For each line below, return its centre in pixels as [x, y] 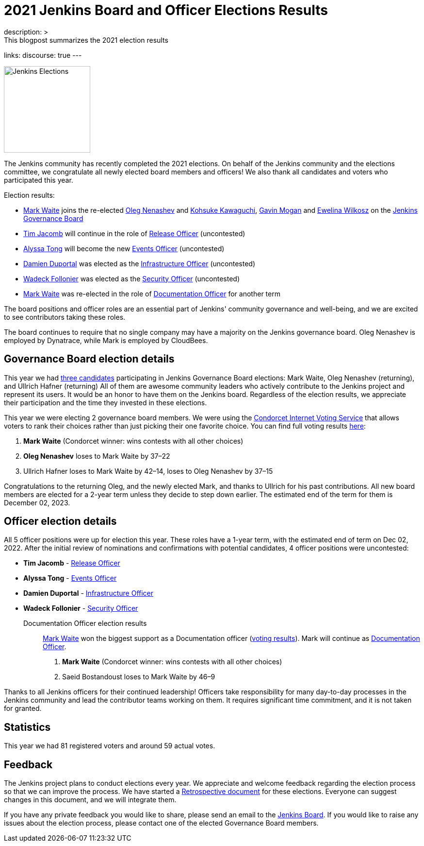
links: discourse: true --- [43, 55]
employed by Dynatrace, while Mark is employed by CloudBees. [106, 340]
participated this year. [39, 180]
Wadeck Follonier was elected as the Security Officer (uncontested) [132, 278]
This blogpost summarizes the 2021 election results [86, 40]
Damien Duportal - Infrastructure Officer [89, 593]
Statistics [27, 727]
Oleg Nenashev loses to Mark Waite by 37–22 [97, 456]
